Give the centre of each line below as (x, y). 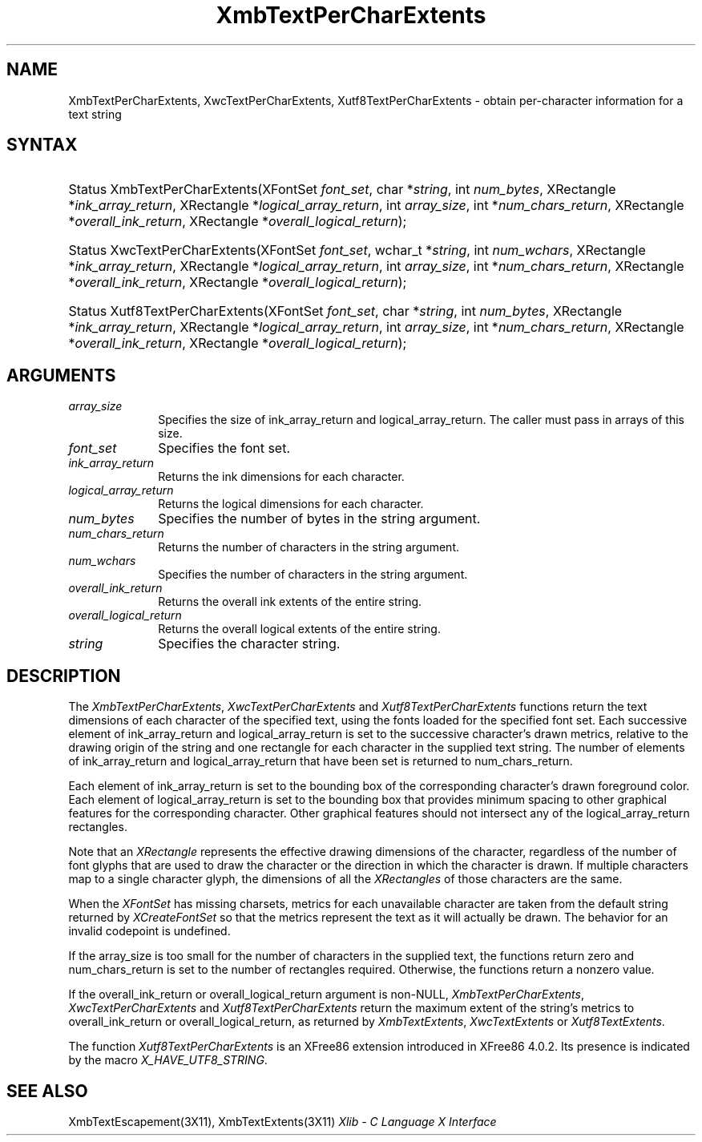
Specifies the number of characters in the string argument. (313, 575)
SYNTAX (42, 145)
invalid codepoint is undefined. (149, 931)
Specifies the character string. (249, 644)
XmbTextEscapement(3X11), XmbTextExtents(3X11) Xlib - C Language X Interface (282, 1121)
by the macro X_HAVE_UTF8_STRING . (168, 1060)
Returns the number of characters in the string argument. (309, 547)
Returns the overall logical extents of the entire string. (299, 629)
